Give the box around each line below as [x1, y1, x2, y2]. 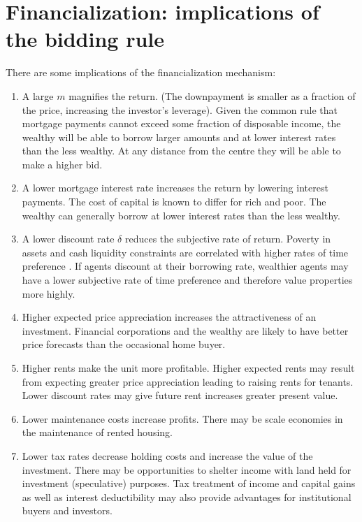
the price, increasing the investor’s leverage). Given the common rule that [22, 102, 338, 117]
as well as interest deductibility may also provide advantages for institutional [22, 489, 352, 504]
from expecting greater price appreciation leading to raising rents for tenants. [22, 374, 354, 389]
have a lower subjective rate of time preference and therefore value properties [22, 273, 353, 287]
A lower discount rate [22, 231, 115, 246]
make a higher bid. [22, 157, 103, 171]
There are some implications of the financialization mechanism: [6, 65, 276, 80]
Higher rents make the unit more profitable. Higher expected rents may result [22, 361, 355, 375]
